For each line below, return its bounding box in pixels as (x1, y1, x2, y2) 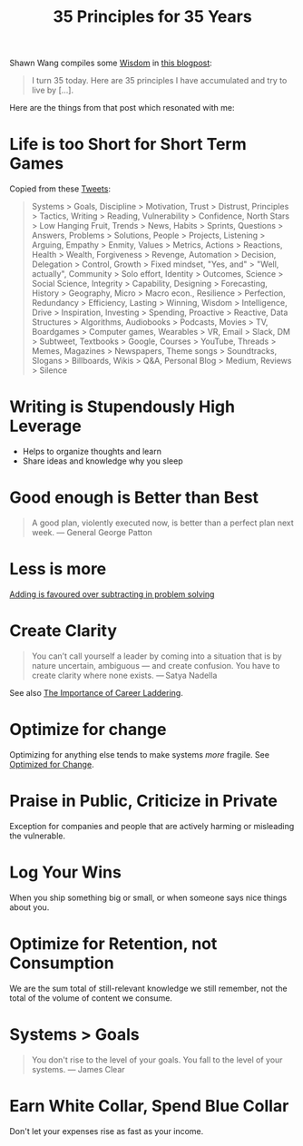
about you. (9, 901, 50, 913)
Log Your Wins (9, 862, 122, 882)
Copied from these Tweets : (9, 183, 112, 194)
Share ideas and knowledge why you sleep (22, 455, 183, 466)
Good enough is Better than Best (9, 487, 259, 508)
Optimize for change (9, 720, 167, 740)
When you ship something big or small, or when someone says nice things (9, 892, 288, 903)
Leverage (9, 416, 82, 436)
